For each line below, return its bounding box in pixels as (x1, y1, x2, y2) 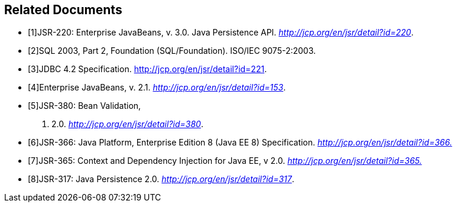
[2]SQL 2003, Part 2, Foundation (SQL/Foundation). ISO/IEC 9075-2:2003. (28, 46, 316, 56)
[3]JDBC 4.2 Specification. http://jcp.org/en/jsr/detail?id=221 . (28, 64, 267, 75)
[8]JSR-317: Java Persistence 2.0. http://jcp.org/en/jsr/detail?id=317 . (28, 174, 294, 185)
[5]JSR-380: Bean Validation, (28, 101, 141, 111)
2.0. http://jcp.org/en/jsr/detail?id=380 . (51, 119, 203, 130)
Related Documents (4, 2, 122, 17)
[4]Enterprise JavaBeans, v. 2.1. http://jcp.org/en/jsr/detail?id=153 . (28, 82, 286, 93)
